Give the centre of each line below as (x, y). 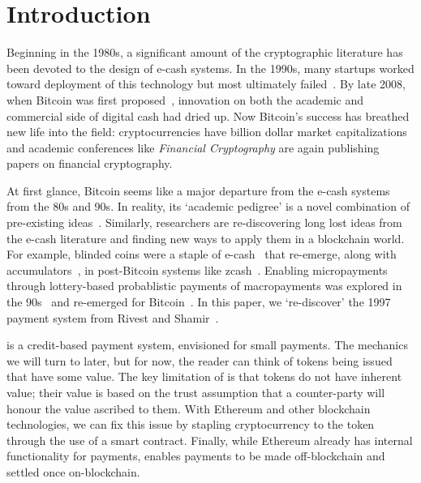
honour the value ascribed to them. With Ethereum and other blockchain (189, 408)
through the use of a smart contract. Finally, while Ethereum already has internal (210, 440)
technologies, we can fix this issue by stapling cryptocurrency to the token (191, 424)
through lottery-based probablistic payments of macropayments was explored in (204, 286)
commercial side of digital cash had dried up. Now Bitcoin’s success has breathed (208, 115)
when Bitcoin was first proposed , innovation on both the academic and (185, 99)
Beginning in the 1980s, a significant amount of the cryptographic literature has (205, 52)
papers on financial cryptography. (90, 163)
